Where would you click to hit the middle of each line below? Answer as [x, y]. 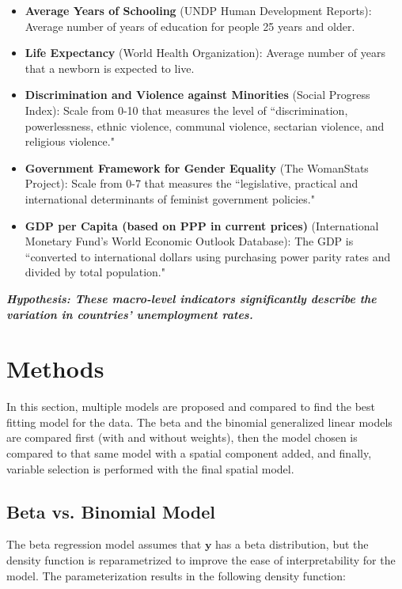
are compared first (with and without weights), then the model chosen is [182, 437]
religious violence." [70, 141]
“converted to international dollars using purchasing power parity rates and [208, 256]
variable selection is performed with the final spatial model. [150, 468]
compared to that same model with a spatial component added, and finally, [189, 453]
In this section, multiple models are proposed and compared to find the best [191, 407]
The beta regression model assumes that [104, 544]
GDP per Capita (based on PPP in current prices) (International [202, 225]
